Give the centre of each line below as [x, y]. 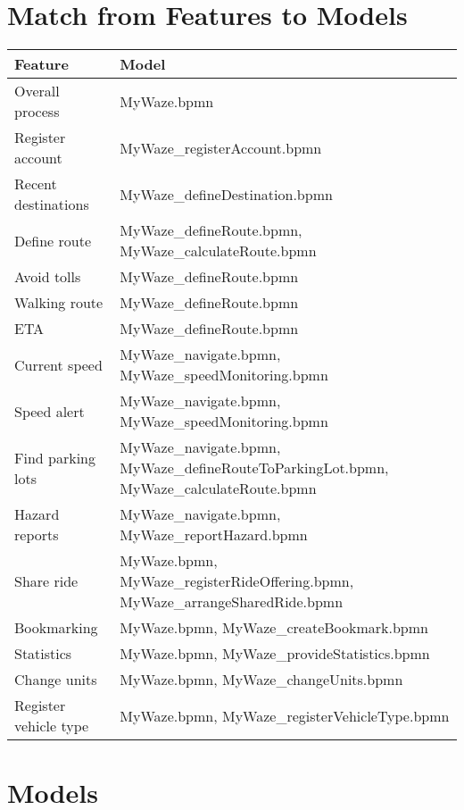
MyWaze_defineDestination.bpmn [226, 194]
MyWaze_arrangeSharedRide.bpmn [232, 602]
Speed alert [50, 411]
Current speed [58, 364]
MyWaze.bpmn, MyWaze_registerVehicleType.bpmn [285, 715]
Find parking [55, 457]
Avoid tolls [48, 277]
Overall [37, 91]
